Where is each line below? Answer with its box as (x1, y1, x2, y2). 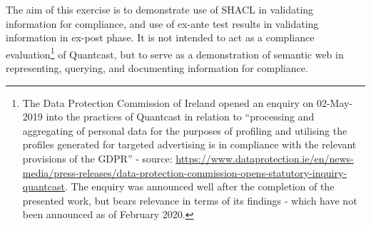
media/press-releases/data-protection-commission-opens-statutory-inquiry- (22, 165, 347, 180)
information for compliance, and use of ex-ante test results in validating (6, 16, 319, 31)
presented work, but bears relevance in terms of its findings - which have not (22, 192, 357, 207)
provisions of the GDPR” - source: (22, 151, 173, 165)
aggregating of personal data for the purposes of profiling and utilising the (22, 123, 347, 138)
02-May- (316, 95, 353, 110)
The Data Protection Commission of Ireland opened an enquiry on (22, 95, 314, 110)
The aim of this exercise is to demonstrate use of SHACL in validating (6, 2, 314, 16)
